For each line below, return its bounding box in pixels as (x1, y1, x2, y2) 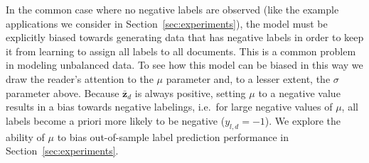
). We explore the (264, 113, 341, 128)
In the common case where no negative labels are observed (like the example (6, 2, 339, 16)
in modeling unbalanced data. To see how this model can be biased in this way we (6, 57, 363, 72)
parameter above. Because (6, 85, 119, 100)
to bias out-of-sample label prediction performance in (57, 129, 289, 144)
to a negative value (258, 85, 341, 100)
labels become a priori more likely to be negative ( (6, 113, 225, 128)
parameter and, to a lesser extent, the (166, 71, 331, 86)
